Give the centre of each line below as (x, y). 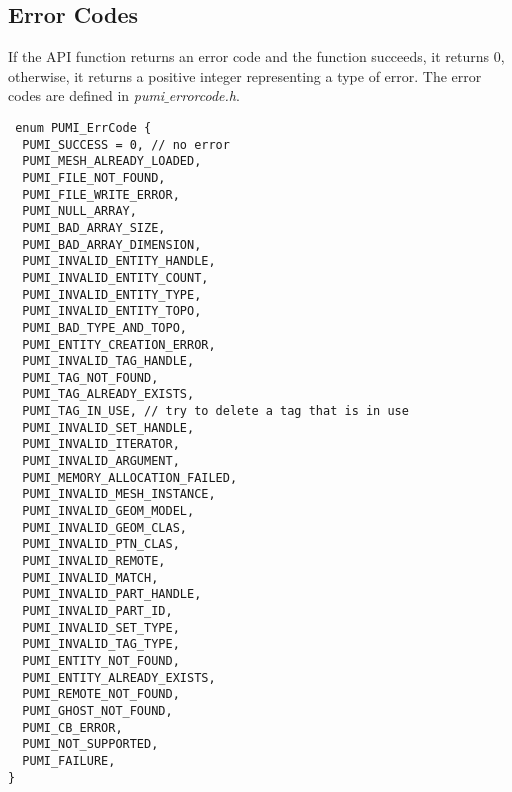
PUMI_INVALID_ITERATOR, (101, 444)
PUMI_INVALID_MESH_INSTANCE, (119, 494)
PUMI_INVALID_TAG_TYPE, (101, 644)
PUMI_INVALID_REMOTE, (94, 561)
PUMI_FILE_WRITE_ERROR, (101, 194)
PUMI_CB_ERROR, (72, 727)
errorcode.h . (204, 95)
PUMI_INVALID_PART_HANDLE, (112, 594)
